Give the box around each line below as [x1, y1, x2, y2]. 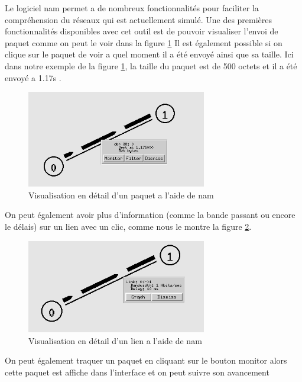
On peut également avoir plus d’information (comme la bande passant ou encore [5, 208, 295, 221]
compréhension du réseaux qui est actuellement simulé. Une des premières [5, 13, 272, 25]
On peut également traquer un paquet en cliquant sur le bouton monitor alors [5, 354, 287, 367]
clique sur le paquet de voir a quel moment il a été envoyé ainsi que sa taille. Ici [5, 48, 294, 60]
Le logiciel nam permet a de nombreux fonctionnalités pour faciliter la [5, 2, 259, 14]
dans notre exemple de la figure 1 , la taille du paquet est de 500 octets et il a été [5, 59, 297, 72]
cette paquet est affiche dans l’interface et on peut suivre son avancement [5, 365, 269, 378]
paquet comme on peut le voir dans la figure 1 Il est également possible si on [5, 36, 282, 49]
